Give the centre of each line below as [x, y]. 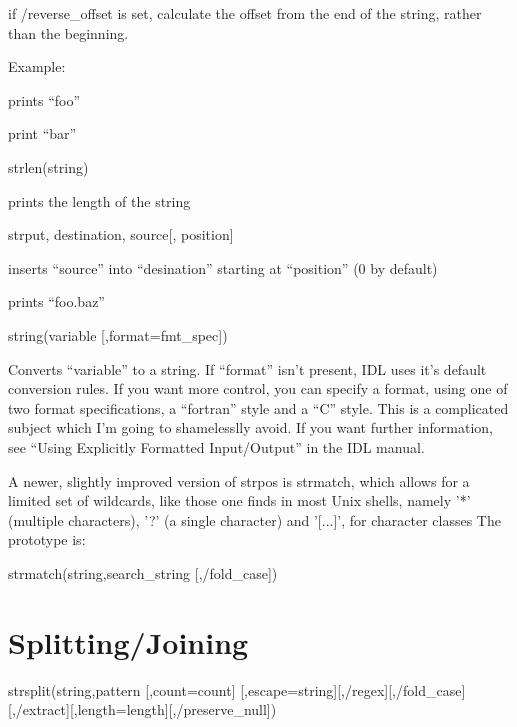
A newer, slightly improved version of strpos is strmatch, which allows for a [239, 480]
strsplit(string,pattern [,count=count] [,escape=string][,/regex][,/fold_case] [237, 689]
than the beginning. [68, 32]
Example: [37, 66]
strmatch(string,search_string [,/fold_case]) [143, 572]
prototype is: [47, 539]
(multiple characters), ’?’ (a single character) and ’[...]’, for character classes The [254, 519]
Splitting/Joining [128, 641]
